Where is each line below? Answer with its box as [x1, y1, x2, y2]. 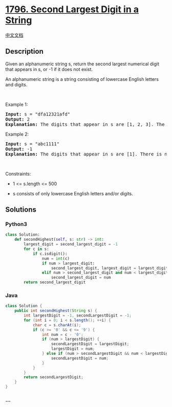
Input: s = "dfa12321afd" [5, 111, 71, 117]
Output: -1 [5, 146, 33, 152]
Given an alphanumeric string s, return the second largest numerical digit [5, 60, 160, 67]
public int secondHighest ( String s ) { [14, 308, 97, 313]
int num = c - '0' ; [41, 332, 83, 337]
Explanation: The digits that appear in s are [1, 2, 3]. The [5, 121, 165, 127]
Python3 [5, 221, 27, 228]
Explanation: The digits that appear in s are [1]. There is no [5, 151, 170, 157]
